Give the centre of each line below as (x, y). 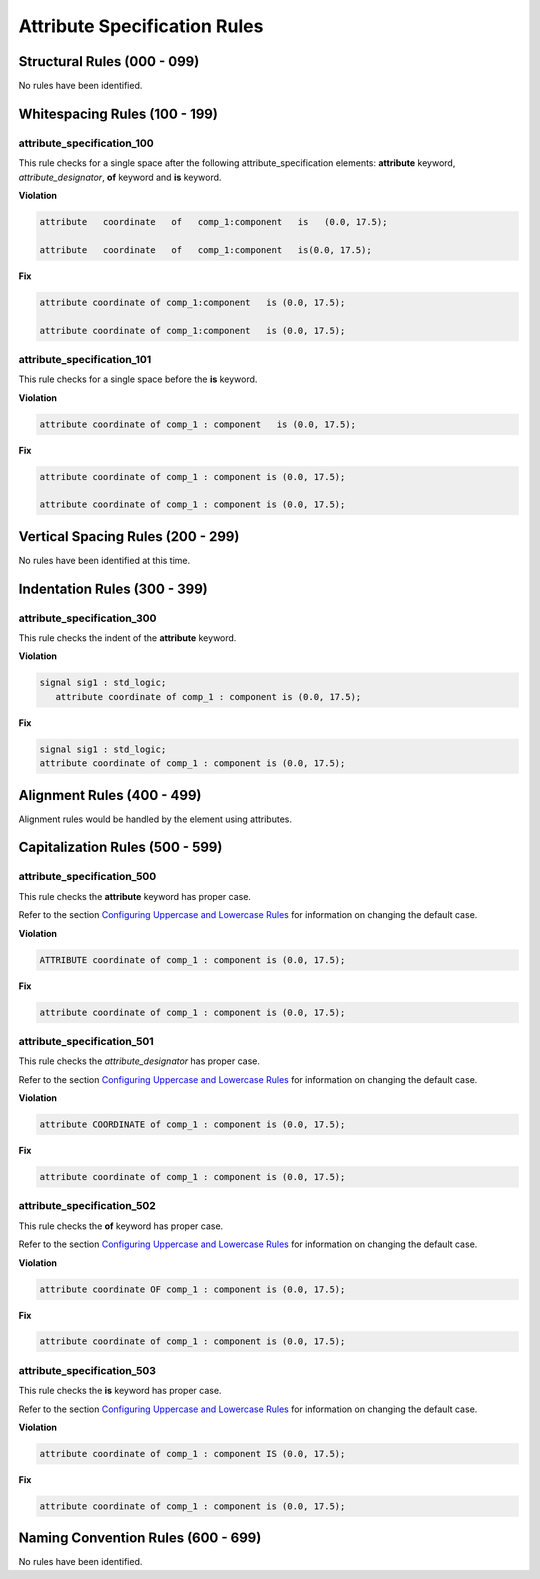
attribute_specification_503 (87, 1370)
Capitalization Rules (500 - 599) (120, 847)
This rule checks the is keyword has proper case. (120, 1391)
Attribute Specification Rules (141, 26)
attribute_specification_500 (87, 877)
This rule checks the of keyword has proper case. (121, 1226)
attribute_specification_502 (87, 1206)
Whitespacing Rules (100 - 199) (118, 113)
